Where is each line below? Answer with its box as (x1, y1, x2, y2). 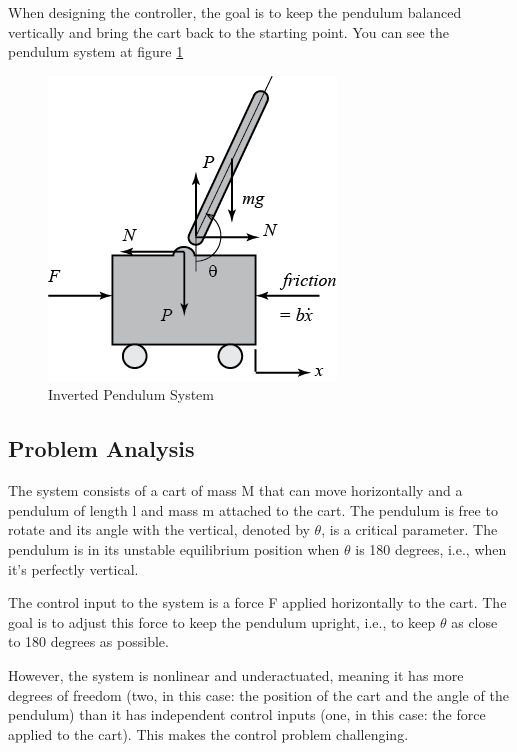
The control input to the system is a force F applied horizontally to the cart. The (8, 592, 507, 613)
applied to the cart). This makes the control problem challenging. (8, 723, 409, 744)
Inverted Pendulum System (48, 384, 214, 405)
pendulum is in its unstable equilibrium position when (8, 538, 340, 559)
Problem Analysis (8, 433, 195, 464)
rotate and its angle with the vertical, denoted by (8, 519, 310, 540)
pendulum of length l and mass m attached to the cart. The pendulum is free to (8, 499, 498, 520)
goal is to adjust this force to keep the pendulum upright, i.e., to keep (8, 611, 436, 632)
